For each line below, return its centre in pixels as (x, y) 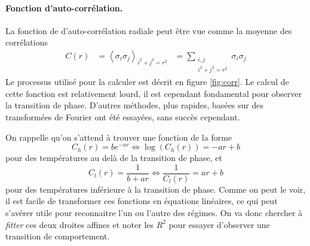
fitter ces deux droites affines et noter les (80, 224)
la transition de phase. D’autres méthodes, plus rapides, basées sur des (134, 105)
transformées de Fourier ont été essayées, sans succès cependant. (123, 116)
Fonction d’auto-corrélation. (64, 7)
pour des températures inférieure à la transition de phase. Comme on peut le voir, (156, 189)
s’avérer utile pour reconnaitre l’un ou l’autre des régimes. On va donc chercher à (154, 213)
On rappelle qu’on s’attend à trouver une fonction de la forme (119, 137)
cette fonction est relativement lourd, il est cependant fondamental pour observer (154, 93)
